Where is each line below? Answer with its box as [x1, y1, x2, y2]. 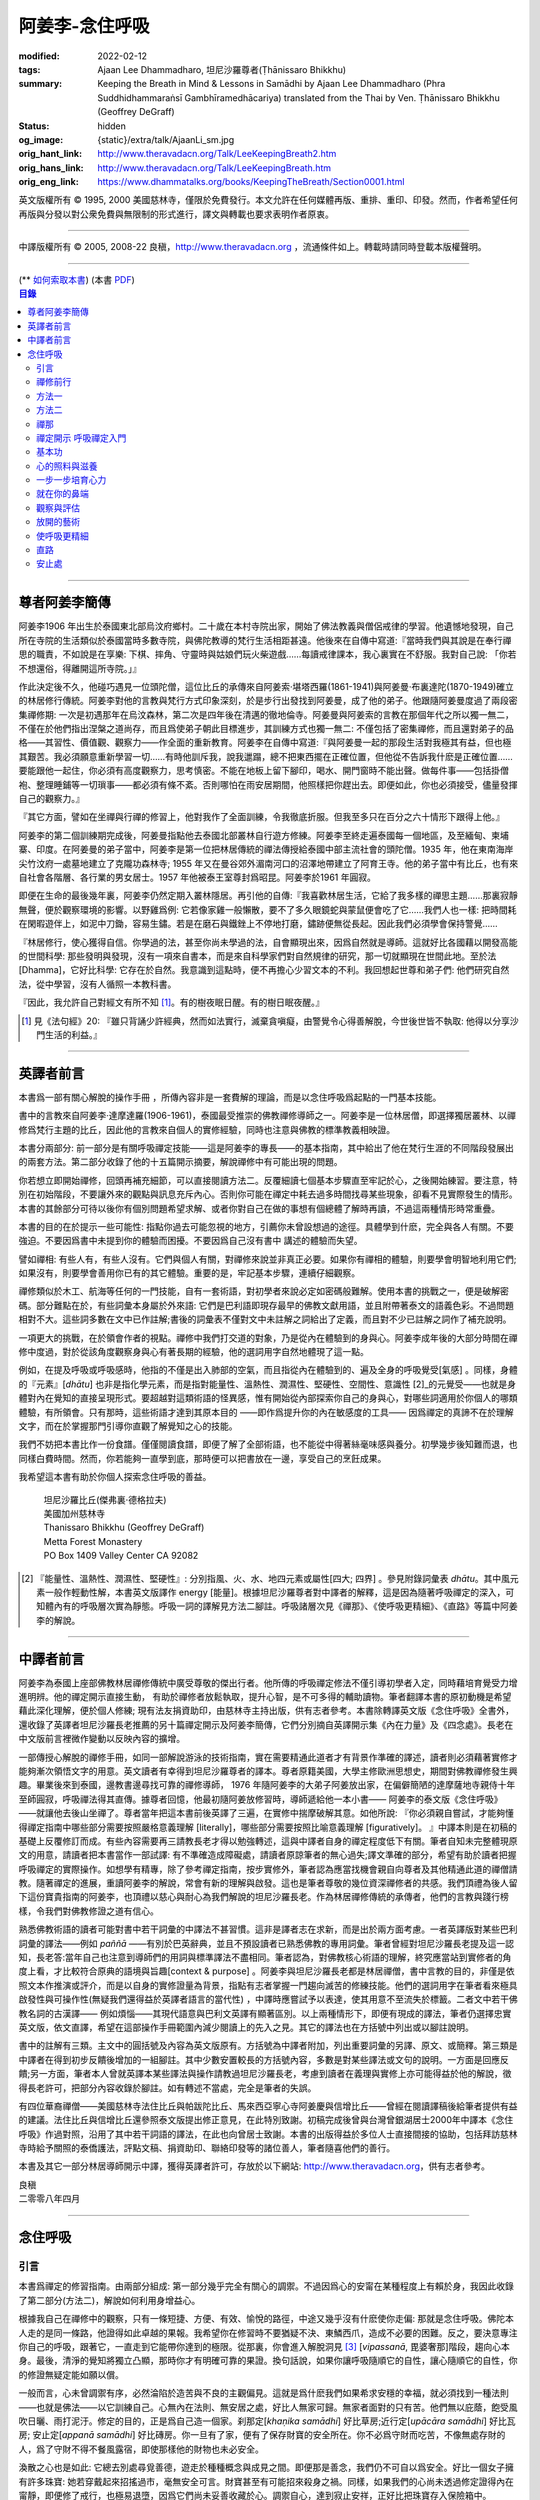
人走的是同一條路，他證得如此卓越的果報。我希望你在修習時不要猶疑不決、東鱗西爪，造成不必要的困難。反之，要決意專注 [18, 2326, 518, 2339]
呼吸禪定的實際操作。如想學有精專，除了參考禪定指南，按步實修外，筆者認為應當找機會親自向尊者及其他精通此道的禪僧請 [18, 1863, 518, 1875]
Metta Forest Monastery [43, 1535, 143, 1547]
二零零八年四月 [18, 2193, 80, 2205]
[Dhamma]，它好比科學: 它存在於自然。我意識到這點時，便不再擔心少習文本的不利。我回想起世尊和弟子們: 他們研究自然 [18, 964, 510, 976]
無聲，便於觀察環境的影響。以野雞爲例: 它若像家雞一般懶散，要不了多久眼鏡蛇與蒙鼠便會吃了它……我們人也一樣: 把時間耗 [18, 903, 517, 915]
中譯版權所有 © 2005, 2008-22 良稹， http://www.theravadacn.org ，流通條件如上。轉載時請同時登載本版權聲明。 [18, 241, 487, 253]
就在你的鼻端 [36, 488, 89, 500]
